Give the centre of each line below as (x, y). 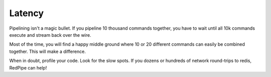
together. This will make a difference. (48, 51)
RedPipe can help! (28, 67)
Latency (27, 13)
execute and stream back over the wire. (50, 35)
